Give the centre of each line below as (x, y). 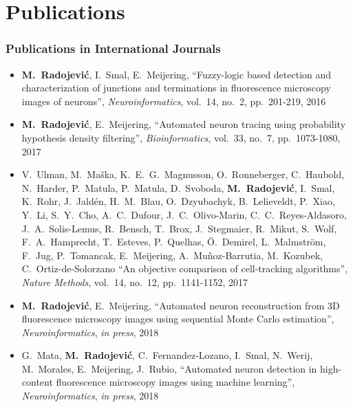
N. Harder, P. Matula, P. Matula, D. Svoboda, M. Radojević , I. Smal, (178, 187)
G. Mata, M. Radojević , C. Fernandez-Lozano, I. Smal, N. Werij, (167, 355)
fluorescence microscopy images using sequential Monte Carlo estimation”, (178, 319)
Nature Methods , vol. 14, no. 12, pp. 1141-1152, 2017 (135, 282)
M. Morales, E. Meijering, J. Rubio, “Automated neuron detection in (169, 368)
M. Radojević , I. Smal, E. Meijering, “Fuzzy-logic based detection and (176, 74)
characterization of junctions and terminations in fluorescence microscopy (176, 88)
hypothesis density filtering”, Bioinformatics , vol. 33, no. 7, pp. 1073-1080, (181, 137)
